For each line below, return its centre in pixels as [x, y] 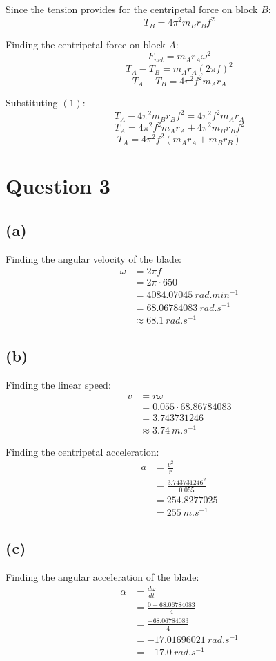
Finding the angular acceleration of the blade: [102, 576]
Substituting [32, 103]
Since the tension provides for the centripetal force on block [132, 9]
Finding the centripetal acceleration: [82, 451]
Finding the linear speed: [58, 384]
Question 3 [58, 186]
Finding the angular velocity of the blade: [93, 258]
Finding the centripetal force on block [86, 44]
